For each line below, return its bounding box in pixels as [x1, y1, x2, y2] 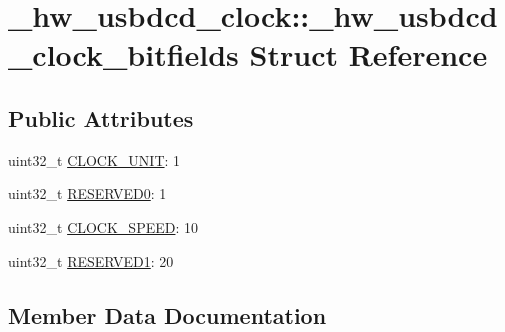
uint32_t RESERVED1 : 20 [8, 250, 174, 271]
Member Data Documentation [8, 299, 327, 330]
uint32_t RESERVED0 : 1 [8, 183, 167, 204]
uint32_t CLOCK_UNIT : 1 [8, 149, 181, 170]
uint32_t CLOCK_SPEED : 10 [8, 216, 199, 237]
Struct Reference [249, 34, 488, 75]
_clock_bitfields [8, 34, 239, 75]
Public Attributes [8, 102, 194, 133]
